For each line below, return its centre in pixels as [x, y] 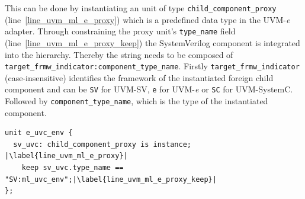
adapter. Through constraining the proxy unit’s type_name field [120, 31]
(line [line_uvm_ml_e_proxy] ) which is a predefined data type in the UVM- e [147, 19]
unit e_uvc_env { [39, 133]
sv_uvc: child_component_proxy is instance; [102, 144]
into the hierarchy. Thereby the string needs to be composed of [119, 54]
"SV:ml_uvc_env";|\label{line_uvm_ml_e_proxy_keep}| [111, 179]
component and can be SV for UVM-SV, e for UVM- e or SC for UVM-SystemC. [149, 89]
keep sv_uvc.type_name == [73, 168]
